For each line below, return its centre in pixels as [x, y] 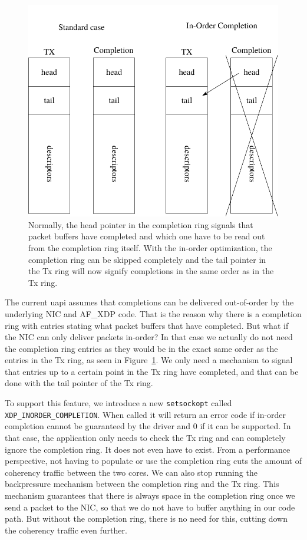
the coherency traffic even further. [66, 530]
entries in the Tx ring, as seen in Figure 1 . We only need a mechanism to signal [149, 360]
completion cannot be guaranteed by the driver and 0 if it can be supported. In [148, 426]
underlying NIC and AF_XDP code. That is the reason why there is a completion [153, 313]
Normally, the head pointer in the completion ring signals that [141, 224]
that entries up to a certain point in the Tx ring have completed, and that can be [152, 371]
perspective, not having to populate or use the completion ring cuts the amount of [153, 461]
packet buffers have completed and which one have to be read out [147, 236]
